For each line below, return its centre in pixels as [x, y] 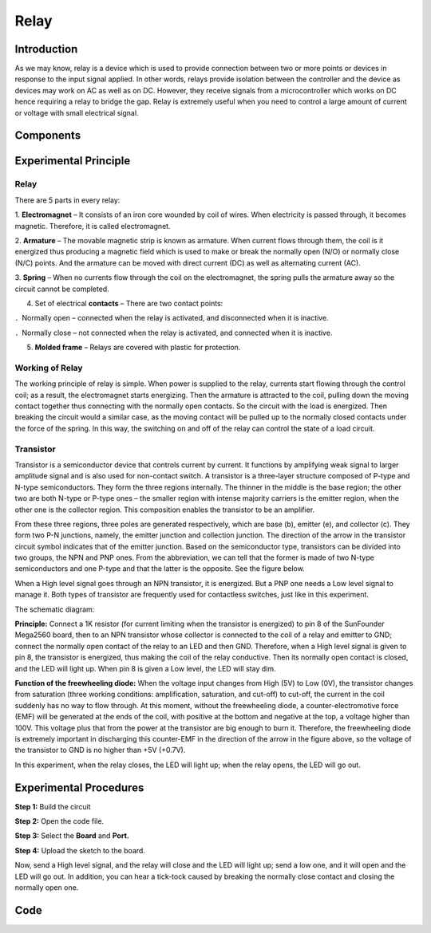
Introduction [46, 49]
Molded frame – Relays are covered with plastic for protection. [138, 348]
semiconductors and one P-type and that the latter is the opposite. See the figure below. [160, 569]
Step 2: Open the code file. [59, 821]
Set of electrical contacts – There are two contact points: [129, 303]
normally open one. [47, 887]
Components [48, 136]
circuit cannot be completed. [62, 289]
